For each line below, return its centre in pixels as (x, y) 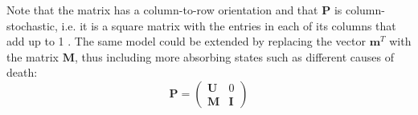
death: (22, 72)
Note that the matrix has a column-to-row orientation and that (162, 10)
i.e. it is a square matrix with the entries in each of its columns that (229, 25)
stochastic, (32, 25)
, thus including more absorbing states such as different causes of (234, 56)
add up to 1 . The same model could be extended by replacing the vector (186, 41)
